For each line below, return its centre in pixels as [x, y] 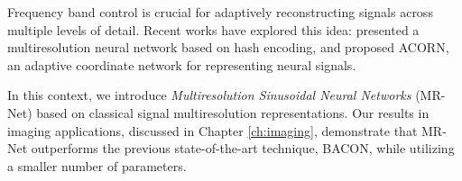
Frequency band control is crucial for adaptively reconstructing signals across [220, 12]
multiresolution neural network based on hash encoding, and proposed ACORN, [228, 47]
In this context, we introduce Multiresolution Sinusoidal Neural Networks [209, 95]
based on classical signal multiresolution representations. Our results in [233, 112]
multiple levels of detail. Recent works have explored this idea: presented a [213, 29]
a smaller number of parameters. [97, 165]
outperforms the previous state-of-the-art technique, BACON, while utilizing [243, 148]
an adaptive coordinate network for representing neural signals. [182, 64]
